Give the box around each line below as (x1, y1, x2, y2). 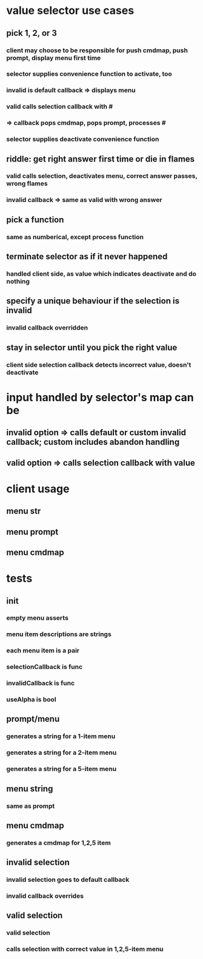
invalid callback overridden (6, 324, 88, 332)
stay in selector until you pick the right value (6, 342, 178, 353)
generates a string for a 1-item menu (6, 732, 116, 740)
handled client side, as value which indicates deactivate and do (6, 269, 197, 278)
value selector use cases (6, 4, 135, 18)
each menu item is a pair (6, 646, 80, 655)
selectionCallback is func (6, 663, 83, 671)
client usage (6, 482, 70, 495)
